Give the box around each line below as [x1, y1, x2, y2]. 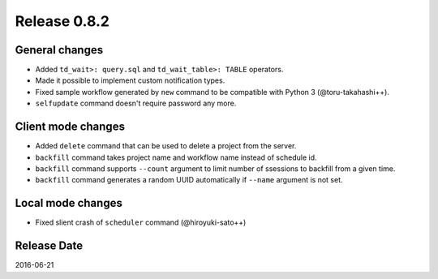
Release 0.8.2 [15, 12, 109, 30]
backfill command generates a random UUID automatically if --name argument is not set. [35, 175, 343, 185]
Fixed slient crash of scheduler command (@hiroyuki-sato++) [35, 217, 247, 227]
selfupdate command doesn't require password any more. [35, 98, 237, 109]
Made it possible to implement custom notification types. [35, 75, 225, 85]
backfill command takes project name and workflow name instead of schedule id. [35, 152, 317, 162]
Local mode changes [15, 196, 123, 210]
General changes [15, 43, 104, 57]
